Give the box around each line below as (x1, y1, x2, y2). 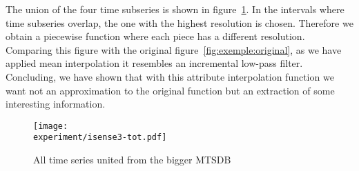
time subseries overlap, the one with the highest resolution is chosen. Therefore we (6, 15, 353, 30)
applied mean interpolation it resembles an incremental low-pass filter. (6, 56, 303, 70)
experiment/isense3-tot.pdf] (33, 132, 167, 143)
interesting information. (6, 97, 106, 111)
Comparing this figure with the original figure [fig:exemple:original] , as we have (6, 42, 342, 57)
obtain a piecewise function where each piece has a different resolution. (6, 29, 305, 43)
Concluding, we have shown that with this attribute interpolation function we (6, 69, 334, 83)
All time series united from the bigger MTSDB (33, 152, 231, 167)
